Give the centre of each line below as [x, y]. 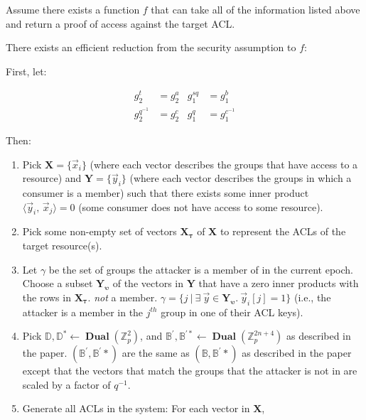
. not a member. [123, 297]
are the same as [156, 353]
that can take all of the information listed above [255, 9]
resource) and [52, 178]
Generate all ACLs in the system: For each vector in [136, 408]
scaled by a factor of [66, 384]
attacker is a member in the [83, 312]
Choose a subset [58, 283]
